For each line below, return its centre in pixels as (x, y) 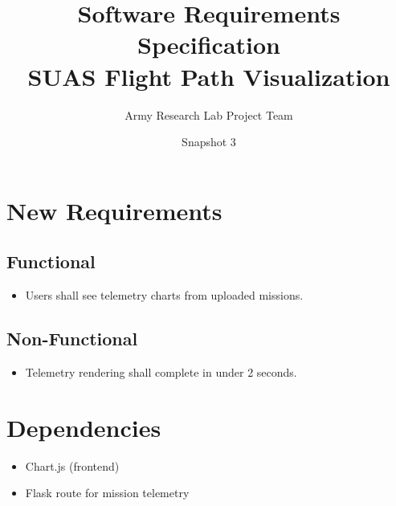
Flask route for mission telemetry (107, 493)
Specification (209, 45)
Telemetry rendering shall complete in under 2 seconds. (161, 371)
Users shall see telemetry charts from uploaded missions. (164, 295)
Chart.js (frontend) (72, 465)
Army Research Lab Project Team (209, 114)
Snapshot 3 (209, 142)
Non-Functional (72, 339)
